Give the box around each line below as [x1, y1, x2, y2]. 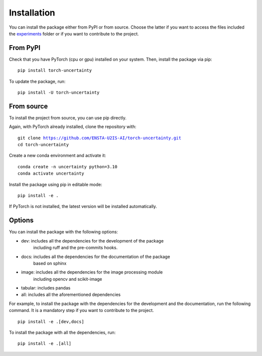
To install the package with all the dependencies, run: [9, 330, 116, 336]
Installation [9, 7, 55, 18]
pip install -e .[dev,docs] [17, 319, 84, 324]
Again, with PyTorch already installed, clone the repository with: [9, 124, 137, 129]
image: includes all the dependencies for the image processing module [21, 269, 163, 275]
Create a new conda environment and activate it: [9, 153, 106, 159]
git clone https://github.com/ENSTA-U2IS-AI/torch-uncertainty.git [17, 135, 181, 141]
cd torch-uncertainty [17, 142, 69, 147]
